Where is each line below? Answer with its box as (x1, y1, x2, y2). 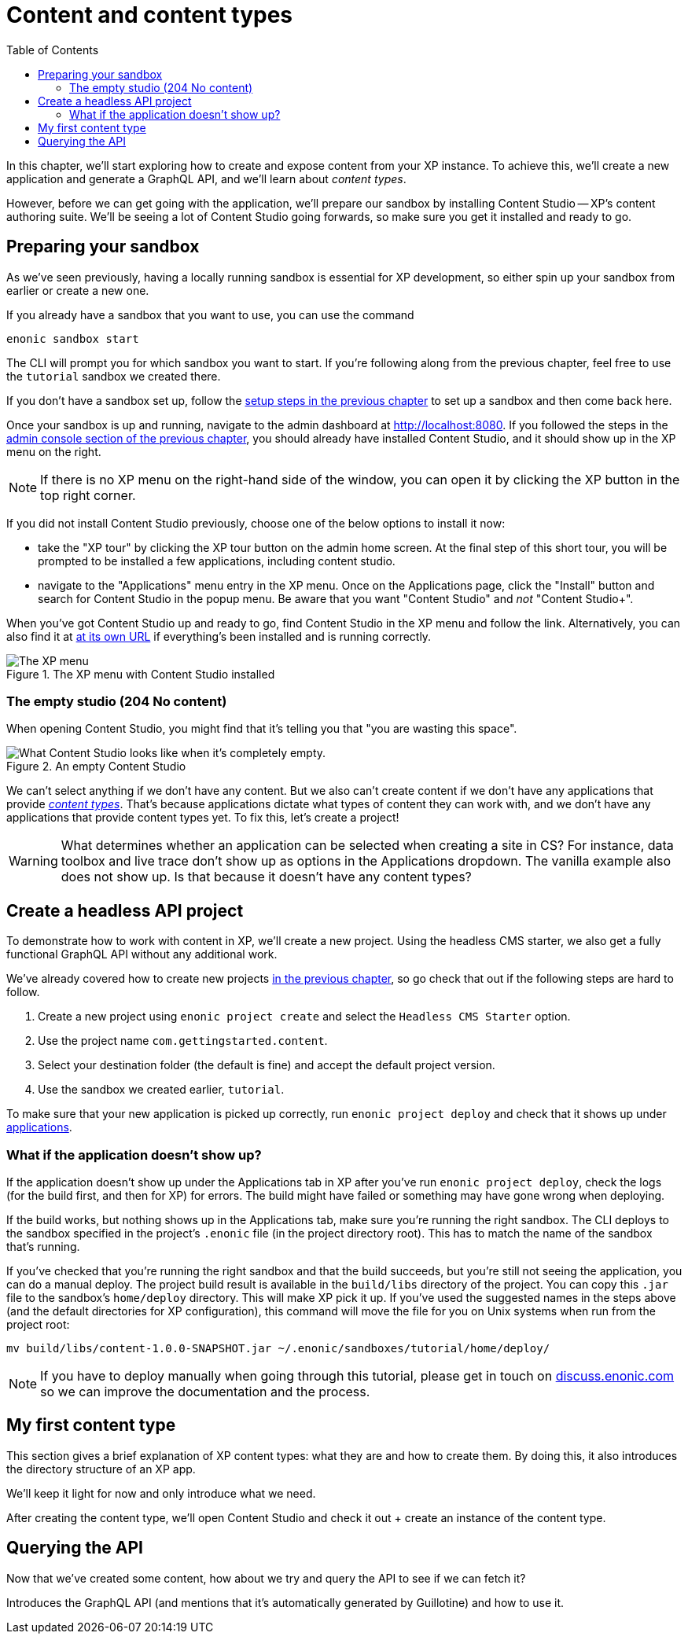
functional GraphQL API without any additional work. (6, 947, 278, 962)
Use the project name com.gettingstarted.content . (38, 1034, 328, 1048)
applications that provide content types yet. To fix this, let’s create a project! (6, 811, 399, 825)
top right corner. (40, 487, 136, 503)
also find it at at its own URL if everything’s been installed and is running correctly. (6, 629, 432, 643)
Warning (9, 853, 58, 870)
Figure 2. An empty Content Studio (6, 759, 186, 774)
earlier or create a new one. (6, 283, 149, 297)
